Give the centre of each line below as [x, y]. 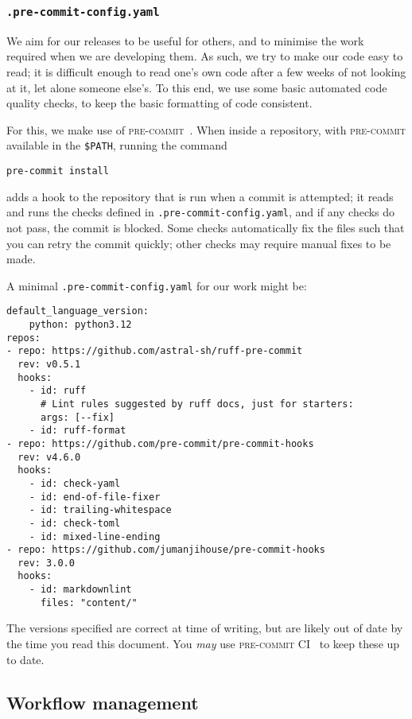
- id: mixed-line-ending [95, 536]
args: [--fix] [78, 417]
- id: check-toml [75, 523]
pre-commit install [58, 171]
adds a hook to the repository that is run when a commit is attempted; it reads [200, 196]
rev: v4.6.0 [49, 457]
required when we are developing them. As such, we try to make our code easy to [205, 56]
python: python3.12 [80, 325]
